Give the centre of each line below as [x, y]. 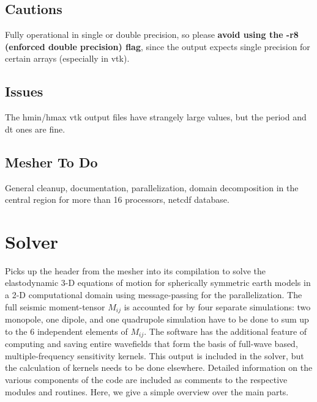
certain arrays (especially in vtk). [67, 58]
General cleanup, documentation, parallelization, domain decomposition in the [152, 187]
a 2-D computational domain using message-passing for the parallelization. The [154, 295]
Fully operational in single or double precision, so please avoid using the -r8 [152, 35]
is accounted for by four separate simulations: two [217, 306]
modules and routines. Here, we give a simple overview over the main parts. [147, 391]
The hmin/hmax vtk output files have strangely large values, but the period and [156, 117]
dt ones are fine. [35, 129]
